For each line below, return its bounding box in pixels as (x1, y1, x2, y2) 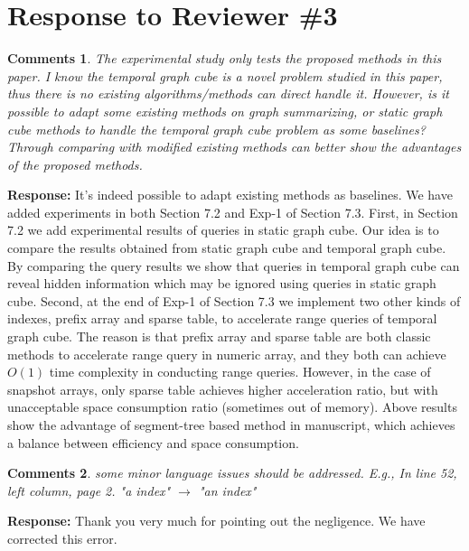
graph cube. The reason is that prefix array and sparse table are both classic (7, 327, 431, 346)
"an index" (198, 481, 257, 500)
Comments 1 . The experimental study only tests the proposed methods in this (7, 49, 442, 68)
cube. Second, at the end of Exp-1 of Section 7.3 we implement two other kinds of (7, 291, 461, 310)
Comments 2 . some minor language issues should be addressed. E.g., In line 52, (7, 463, 457, 482)
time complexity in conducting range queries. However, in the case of (49, 362, 431, 381)
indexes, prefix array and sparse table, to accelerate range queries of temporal (7, 309, 437, 328)
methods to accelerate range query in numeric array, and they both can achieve (7, 344, 446, 363)
